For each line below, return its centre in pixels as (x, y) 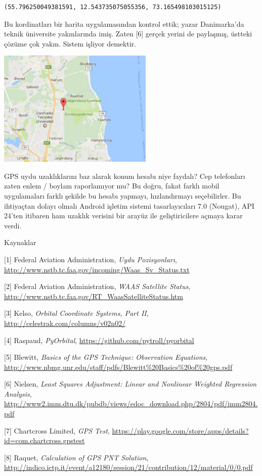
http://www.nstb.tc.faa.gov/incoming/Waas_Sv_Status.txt (97, 269)
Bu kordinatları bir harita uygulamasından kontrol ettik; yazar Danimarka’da (124, 23)
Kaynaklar (20, 242)
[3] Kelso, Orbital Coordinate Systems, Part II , (76, 313)
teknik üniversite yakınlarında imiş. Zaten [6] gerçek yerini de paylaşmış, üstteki (128, 34)
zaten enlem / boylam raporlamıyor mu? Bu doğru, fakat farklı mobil (112, 186)
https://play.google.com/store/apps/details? (180, 430)
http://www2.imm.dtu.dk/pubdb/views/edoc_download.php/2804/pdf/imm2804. (131, 403)
